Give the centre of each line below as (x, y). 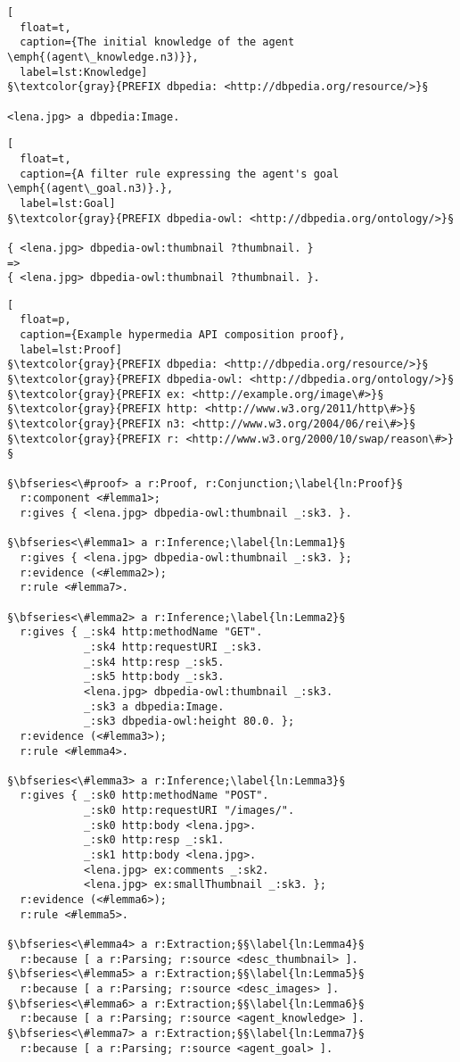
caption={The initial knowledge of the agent (157, 42)
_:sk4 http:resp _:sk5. (154, 662)
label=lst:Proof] (71, 349)
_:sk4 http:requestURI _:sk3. (173, 647)
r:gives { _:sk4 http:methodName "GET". (141, 632)
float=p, (45, 320)
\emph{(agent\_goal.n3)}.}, (90, 189)
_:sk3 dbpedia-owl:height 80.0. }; (189, 722)
